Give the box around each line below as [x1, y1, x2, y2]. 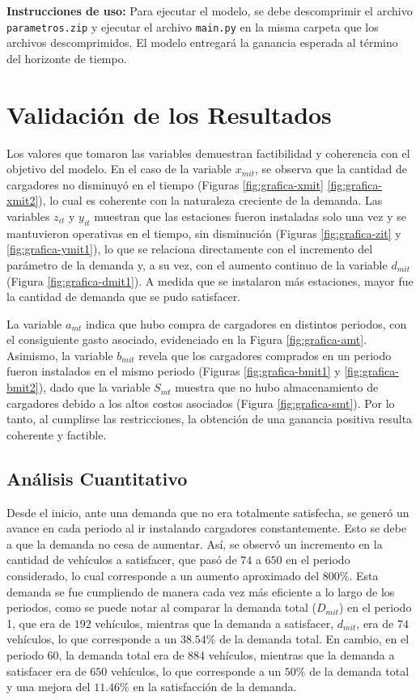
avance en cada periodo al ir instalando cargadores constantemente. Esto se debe [6, 520, 407, 537]
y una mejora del [6, 678, 91, 695]
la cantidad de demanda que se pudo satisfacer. [6, 288, 241, 305]
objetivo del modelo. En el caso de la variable [6, 160, 231, 177]
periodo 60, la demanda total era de [6, 647, 185, 663]
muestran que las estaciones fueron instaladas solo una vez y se [94, 207, 406, 224]
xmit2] [6, 192, 39, 209]
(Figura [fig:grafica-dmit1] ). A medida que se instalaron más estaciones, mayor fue [6, 272, 414, 289]
